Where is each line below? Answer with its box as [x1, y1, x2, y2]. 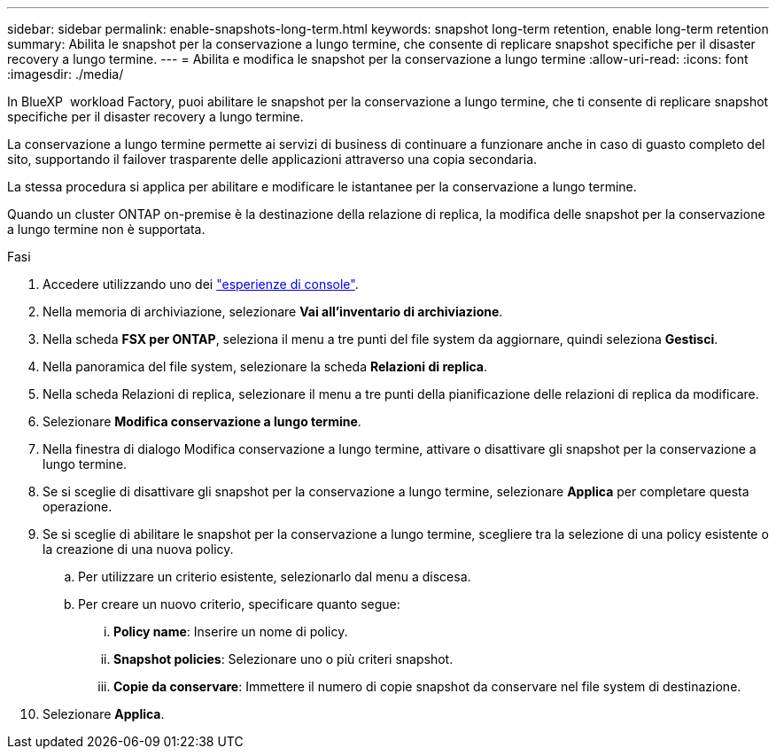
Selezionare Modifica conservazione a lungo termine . [43, 414, 361, 429]
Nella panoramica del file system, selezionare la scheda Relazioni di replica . [43, 359, 488, 374]
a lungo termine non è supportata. [7, 222, 206, 237]
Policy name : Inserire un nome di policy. [113, 624, 348, 639]
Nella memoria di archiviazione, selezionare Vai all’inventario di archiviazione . [43, 304, 503, 319]
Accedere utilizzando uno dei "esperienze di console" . [43, 277, 359, 292]
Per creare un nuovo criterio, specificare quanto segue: [78, 596, 400, 612]
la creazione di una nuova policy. [43, 542, 234, 557]
